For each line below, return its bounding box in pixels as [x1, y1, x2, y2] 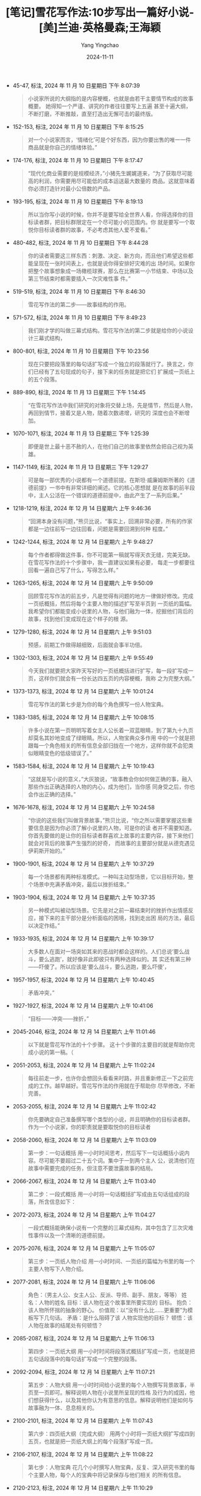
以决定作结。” [27, 922, 60, 929]
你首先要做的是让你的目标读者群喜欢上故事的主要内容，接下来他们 [27, 831, 194, 839]
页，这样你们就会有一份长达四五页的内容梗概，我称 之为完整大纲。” [27, 674, 195, 682]
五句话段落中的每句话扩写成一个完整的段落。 [27, 1355, 141, 1362]
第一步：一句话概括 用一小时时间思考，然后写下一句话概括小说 [27, 1149, 185, 1157]
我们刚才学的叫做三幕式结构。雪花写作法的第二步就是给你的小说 [27, 327, 188, 334]
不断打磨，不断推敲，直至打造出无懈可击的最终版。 [27, 110, 157, 117]
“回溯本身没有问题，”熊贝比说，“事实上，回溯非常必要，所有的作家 [27, 517, 193, 525]
